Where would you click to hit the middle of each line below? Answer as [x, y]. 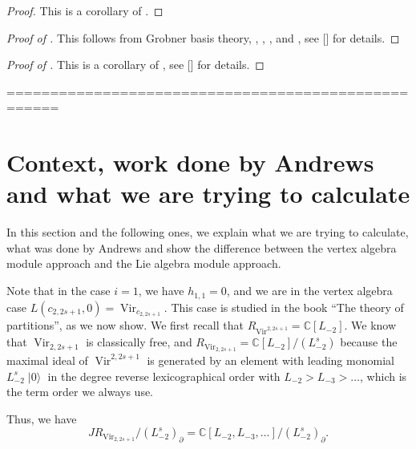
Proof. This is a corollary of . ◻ [85, 10]
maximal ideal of [47, 360]
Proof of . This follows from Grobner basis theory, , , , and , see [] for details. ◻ [203, 37]
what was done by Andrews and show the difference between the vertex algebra [202, 247]
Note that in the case [59, 291]
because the [369, 342]
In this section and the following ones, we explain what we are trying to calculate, [208, 232]
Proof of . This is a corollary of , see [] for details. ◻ [135, 65]
